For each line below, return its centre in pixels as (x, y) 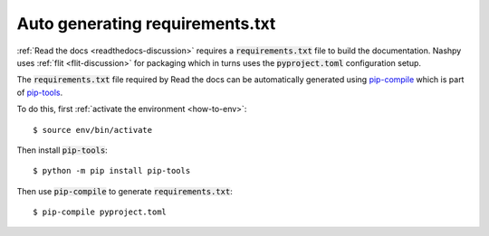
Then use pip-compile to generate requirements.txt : (125, 191)
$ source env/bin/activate (93, 130)
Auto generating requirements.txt (146, 24)
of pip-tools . (40, 92)
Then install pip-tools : (62, 150)
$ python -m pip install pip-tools (112, 171)
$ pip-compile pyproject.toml (100, 212)
